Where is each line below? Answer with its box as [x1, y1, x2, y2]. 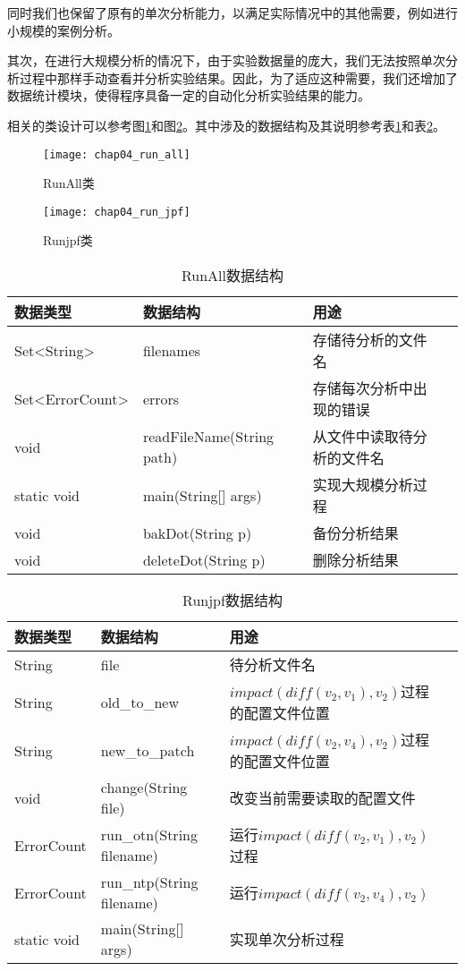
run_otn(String [100, 824, 198, 846]
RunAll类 [43, 174, 95, 192]
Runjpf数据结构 [182, 590, 283, 611]
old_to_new [100, 691, 179, 712]
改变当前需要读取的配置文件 [229, 788, 416, 809]
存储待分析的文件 [312, 329, 427, 351]
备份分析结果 [312, 523, 399, 544]
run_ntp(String [100, 872, 199, 893]
